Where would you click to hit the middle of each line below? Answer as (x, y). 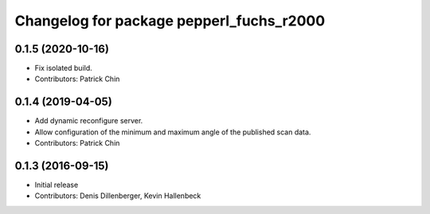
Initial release (57, 185)
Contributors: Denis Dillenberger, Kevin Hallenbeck (118, 196)
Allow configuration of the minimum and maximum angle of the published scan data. (173, 132)
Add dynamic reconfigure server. (89, 121)
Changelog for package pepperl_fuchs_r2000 (170, 21)
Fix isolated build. (64, 68)
